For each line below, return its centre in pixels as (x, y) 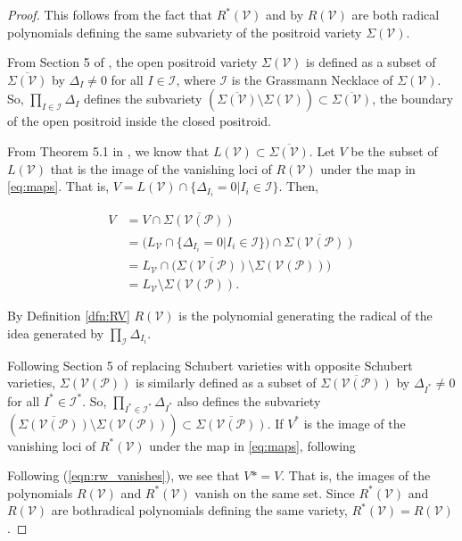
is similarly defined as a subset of (226, 383)
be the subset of (394, 150)
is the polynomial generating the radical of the (305, 316)
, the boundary (413, 99)
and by (285, 14)
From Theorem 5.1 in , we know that (108, 150)
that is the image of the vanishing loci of (161, 168)
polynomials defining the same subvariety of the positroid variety (185, 32)
